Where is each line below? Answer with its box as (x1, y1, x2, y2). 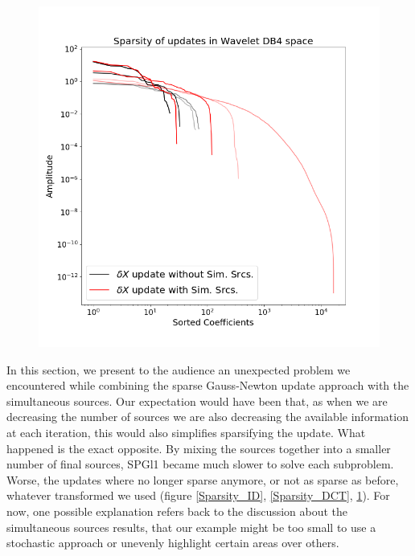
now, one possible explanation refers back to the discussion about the (6, 502, 348, 519)
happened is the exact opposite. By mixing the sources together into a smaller (6, 439, 391, 456)
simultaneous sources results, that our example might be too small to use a (6, 518, 376, 535)
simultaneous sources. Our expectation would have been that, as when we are (6, 392, 388, 409)
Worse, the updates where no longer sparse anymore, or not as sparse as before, (6, 471, 399, 488)
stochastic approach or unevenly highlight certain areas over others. (6, 534, 339, 551)
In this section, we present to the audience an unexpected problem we (6, 361, 351, 378)
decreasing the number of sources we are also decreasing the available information (6, 408, 409, 425)
